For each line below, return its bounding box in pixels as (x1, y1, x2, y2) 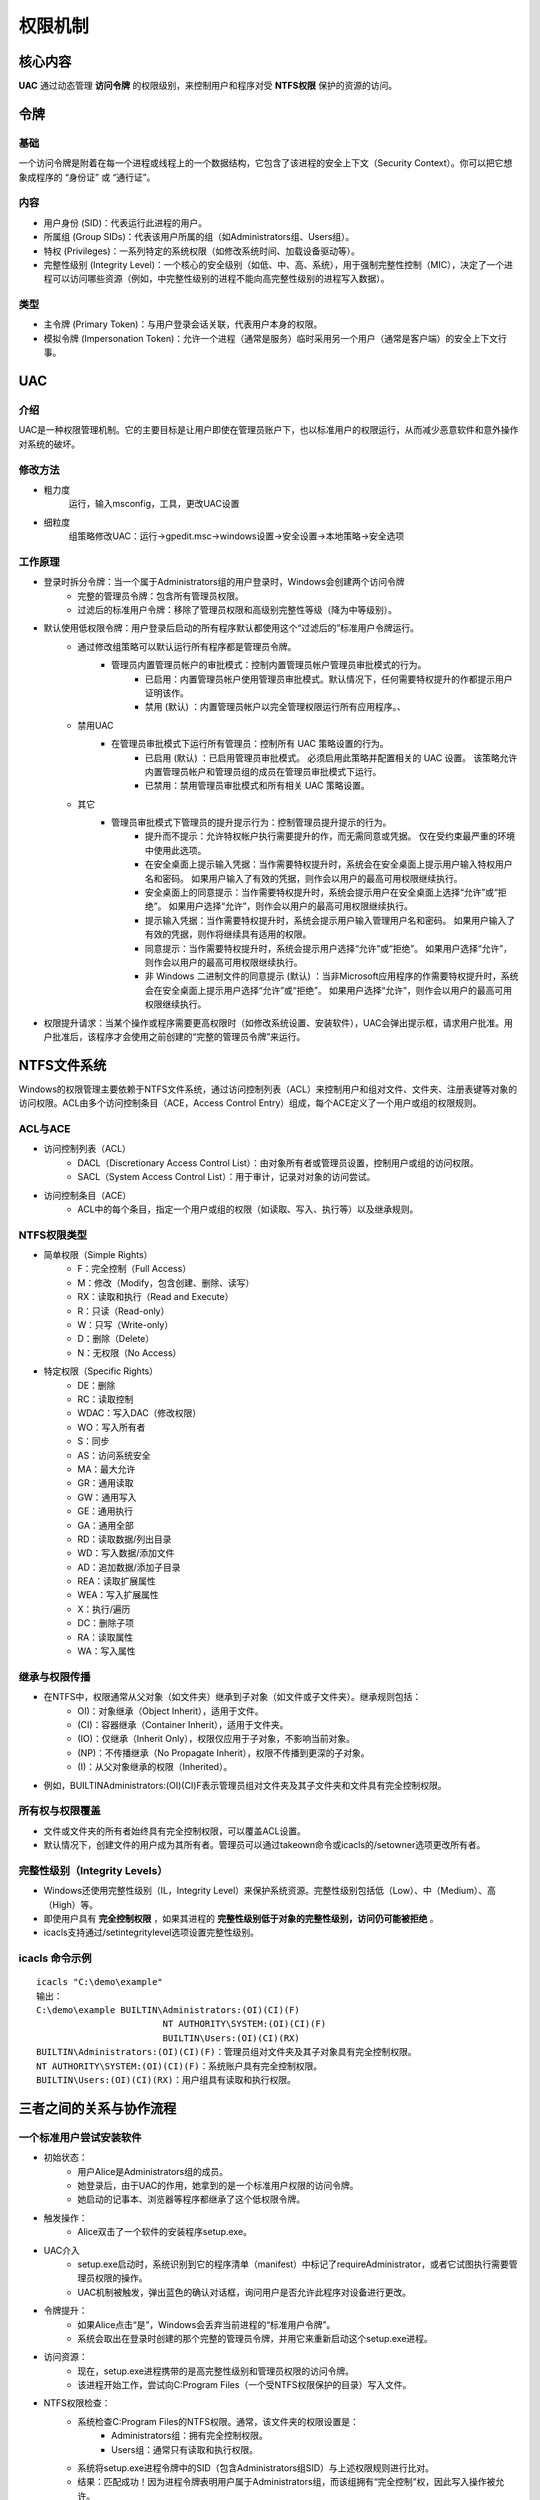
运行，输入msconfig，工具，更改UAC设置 (68, 498, 240, 510)
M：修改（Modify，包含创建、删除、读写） (77, 1276, 255, 1289)
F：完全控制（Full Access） (77, 1263, 192, 1275)
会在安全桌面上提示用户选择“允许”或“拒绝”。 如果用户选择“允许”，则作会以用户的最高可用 (145, 984, 512, 996)
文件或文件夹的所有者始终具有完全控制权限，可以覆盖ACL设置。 (43, 1825, 307, 1837)
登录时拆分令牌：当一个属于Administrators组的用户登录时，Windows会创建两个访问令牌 (43, 576, 405, 588)
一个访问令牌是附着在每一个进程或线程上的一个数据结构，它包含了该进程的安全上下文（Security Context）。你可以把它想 (18, 157, 513, 169)
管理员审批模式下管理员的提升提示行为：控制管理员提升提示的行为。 (111, 816, 392, 829)
